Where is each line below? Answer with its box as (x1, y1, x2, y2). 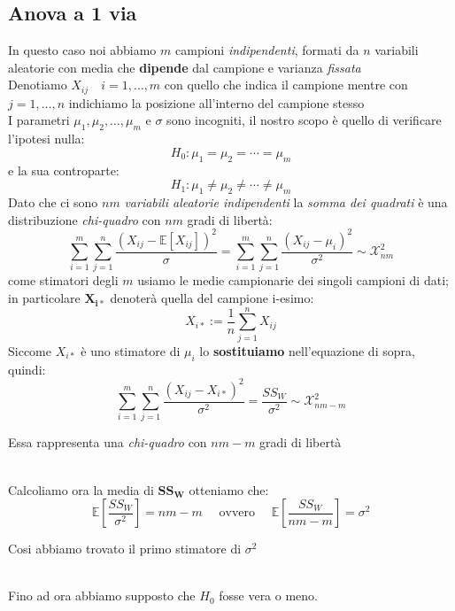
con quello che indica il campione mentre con (164, 75, 408, 94)
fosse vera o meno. (219, 586, 319, 605)
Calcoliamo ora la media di (8, 480, 154, 499)
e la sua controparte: (8, 160, 120, 179)
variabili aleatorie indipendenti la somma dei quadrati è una (124, 193, 448, 212)
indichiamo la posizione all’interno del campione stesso (68, 93, 365, 112)
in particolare (8, 289, 81, 307)
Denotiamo (8, 75, 67, 94)
